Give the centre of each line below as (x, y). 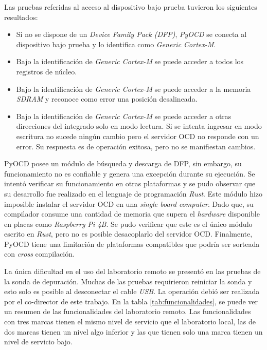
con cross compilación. (39, 254)
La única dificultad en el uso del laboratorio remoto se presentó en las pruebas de (132, 271)
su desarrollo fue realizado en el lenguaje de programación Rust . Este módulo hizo (133, 193)
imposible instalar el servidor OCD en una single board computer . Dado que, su (129, 203)
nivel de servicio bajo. (38, 342)
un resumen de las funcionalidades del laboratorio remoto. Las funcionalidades (128, 311)
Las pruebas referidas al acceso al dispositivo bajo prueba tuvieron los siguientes (131, 7)
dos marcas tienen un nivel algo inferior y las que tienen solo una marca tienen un (133, 331)
